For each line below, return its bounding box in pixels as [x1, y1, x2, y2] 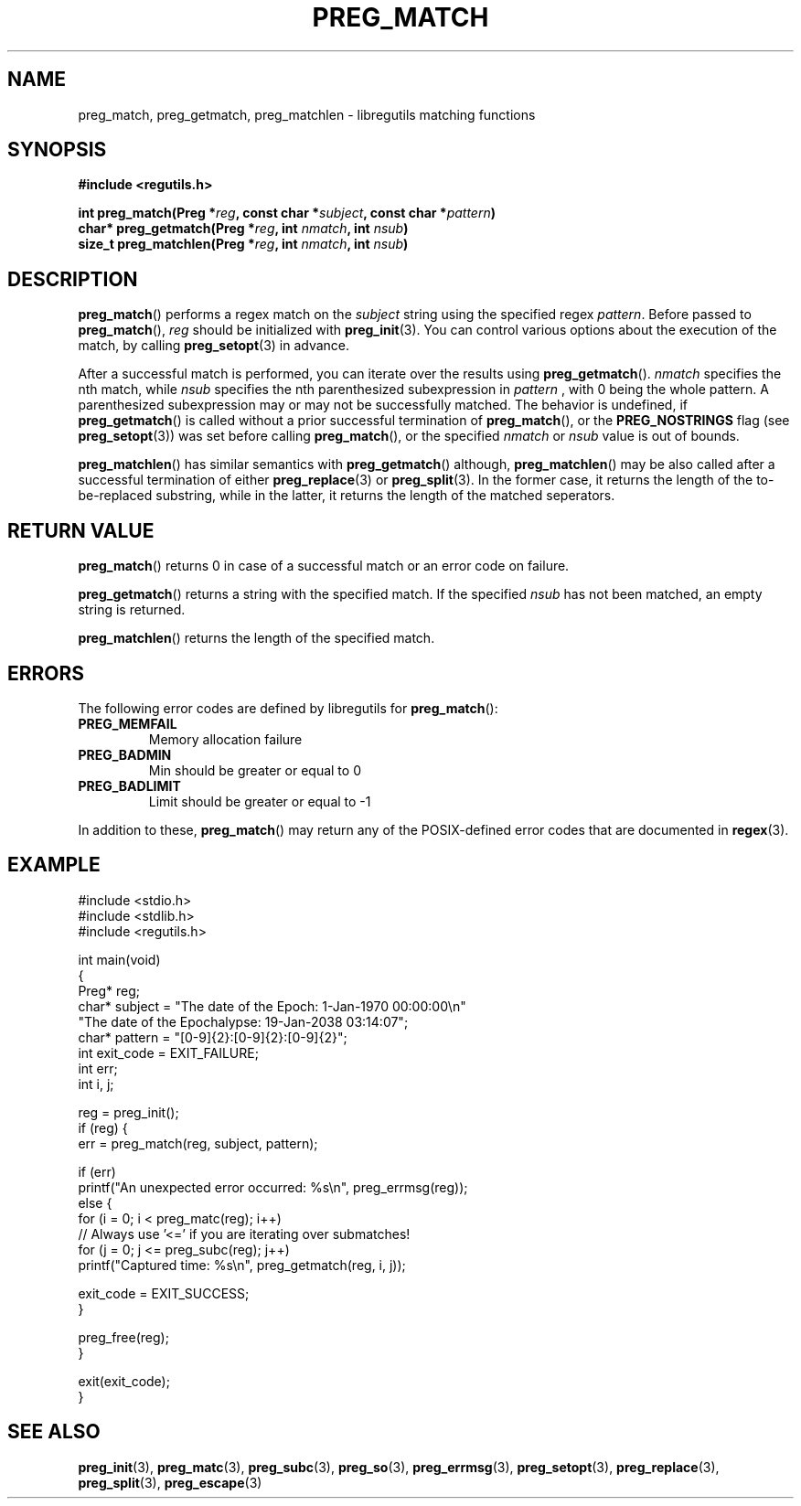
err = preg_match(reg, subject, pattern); [78, 1135, 318, 1151]
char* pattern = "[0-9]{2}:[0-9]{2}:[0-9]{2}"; [78, 1029, 347, 1045]
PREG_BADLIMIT [78, 777, 181, 794]
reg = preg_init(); [78, 1104, 179, 1120]
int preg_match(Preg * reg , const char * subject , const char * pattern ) [78, 205, 496, 221]
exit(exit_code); [78, 1372, 170, 1389]
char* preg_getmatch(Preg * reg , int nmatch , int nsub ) [78, 220, 409, 237]
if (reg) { [78, 1119, 128, 1136]
